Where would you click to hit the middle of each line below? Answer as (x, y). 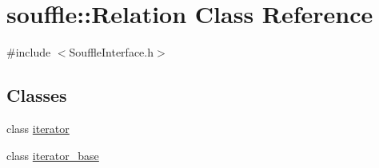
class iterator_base (53, 155)
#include (29, 52)
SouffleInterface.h (111, 52)
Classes (37, 95)
